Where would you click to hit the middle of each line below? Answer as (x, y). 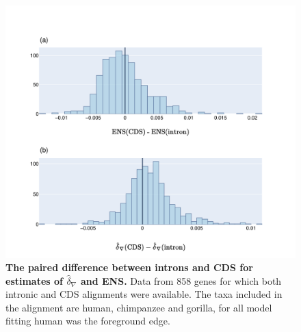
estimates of (35, 280)
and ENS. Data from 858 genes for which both (181, 280)
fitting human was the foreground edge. (88, 321)
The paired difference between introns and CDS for (129, 267)
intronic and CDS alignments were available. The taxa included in (144, 294)
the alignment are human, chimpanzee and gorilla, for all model (139, 307)
